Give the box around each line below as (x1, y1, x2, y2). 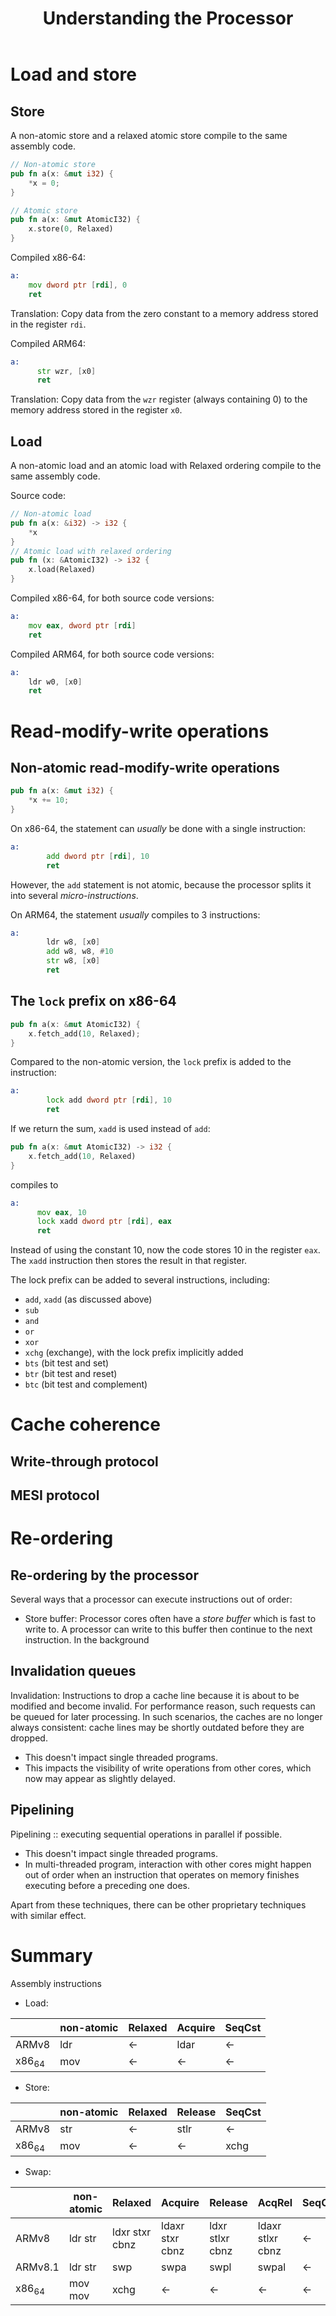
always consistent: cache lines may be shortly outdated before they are (10, 1721, 305, 1733)
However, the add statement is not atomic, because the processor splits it (10, 878, 312, 891)
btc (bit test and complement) (24, 1378, 148, 1391)
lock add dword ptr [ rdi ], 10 (46, 1095, 172, 1106)
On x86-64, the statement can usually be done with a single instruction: (10, 822, 307, 834)
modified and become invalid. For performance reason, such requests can (10, 1700, 316, 1712)
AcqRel (257, 2196, 293, 2210)
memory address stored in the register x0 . (10, 404, 183, 416)
